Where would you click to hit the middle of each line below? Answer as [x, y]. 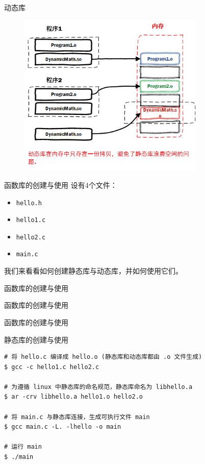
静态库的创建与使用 [36, 339]
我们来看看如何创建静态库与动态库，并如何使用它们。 [93, 271]
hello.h [29, 203]
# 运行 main [23, 447]
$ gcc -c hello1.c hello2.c [52, 367]
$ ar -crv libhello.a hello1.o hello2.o [74, 397]
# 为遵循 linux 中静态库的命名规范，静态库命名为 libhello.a [98, 387]
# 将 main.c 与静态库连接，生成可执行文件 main [77, 417]
